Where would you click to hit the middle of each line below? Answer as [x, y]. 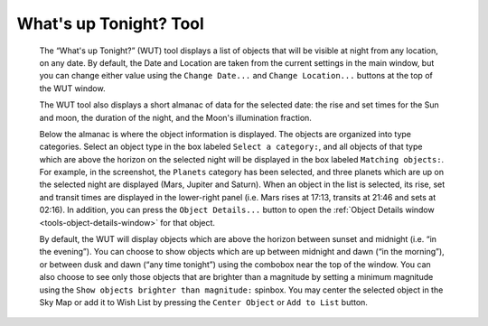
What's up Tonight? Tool [111, 23]
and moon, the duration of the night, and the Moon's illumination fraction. [175, 117]
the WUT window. [72, 88]
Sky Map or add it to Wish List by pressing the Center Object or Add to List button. [203, 302]
